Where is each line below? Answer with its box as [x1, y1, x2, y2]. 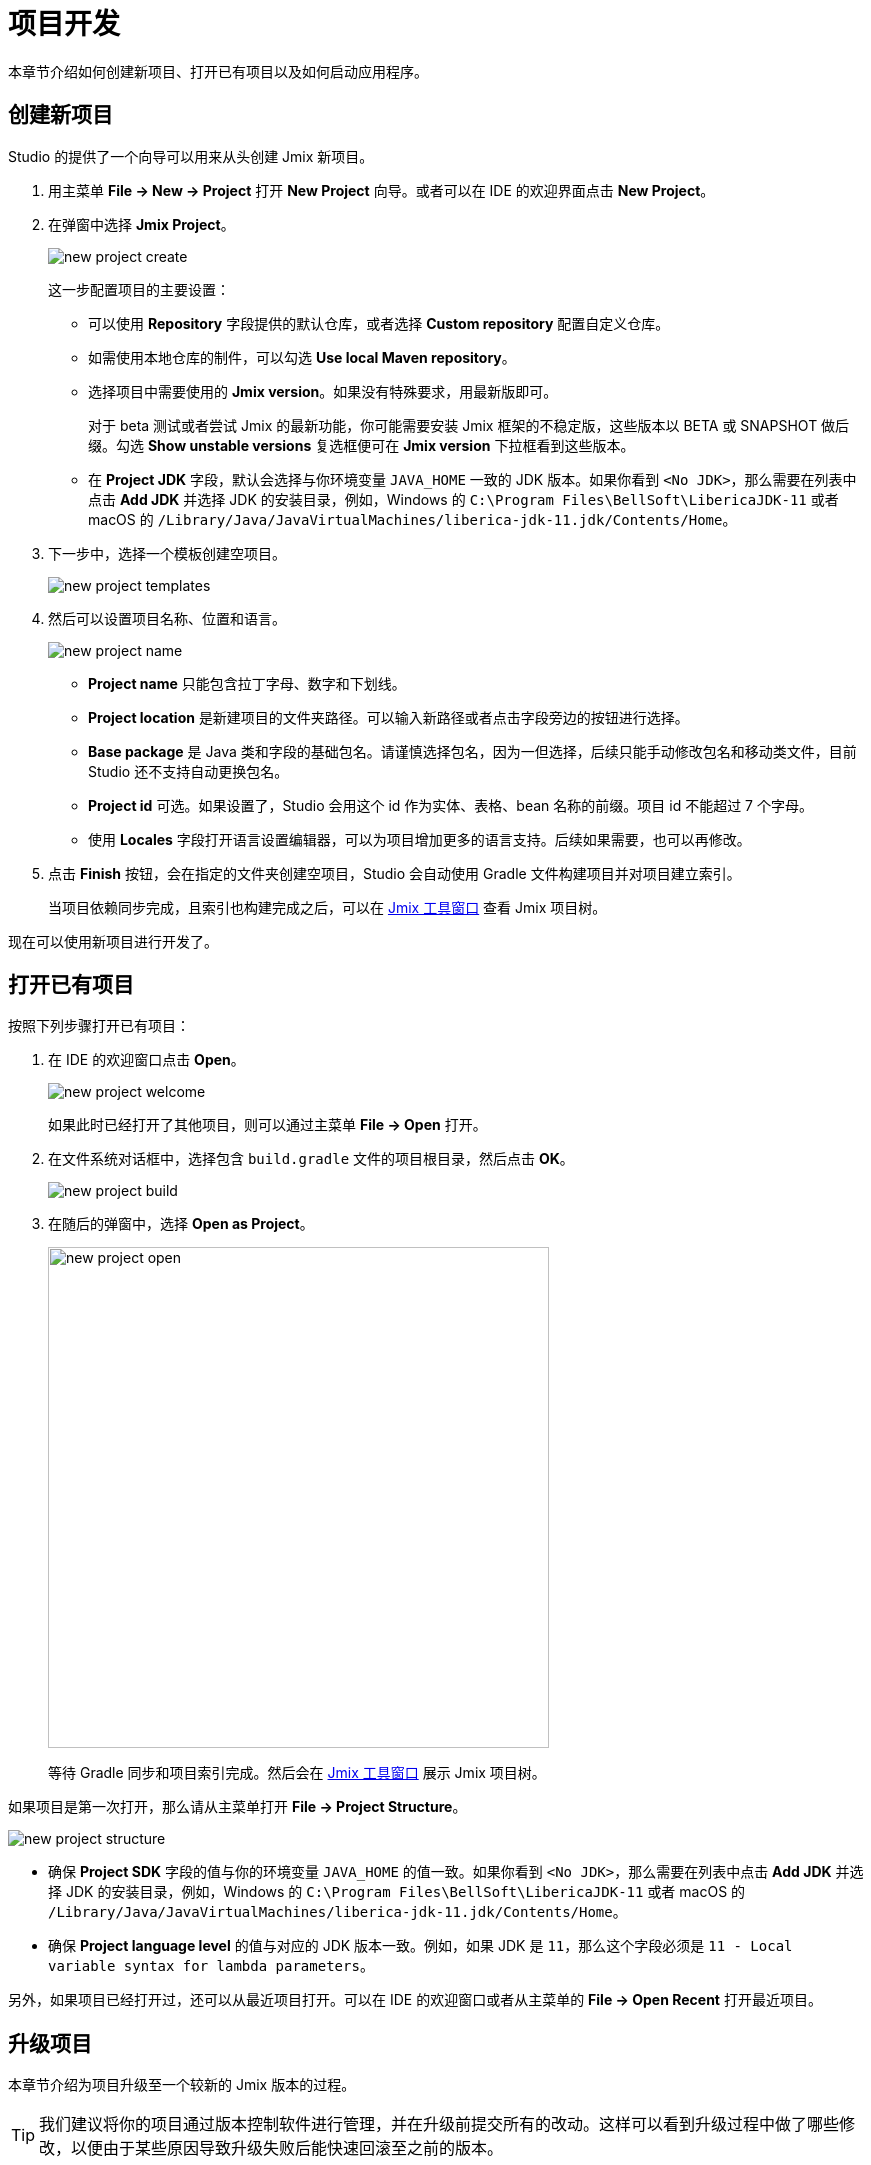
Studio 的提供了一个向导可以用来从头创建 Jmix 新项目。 [8, 147, 374, 165]
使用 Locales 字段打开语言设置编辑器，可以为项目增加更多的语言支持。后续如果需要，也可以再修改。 [88, 830, 751, 848]
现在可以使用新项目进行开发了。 [8, 932, 218, 950]
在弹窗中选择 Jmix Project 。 [48, 215, 235, 233]
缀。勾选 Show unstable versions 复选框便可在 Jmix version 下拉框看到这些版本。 [88, 436, 635, 454]
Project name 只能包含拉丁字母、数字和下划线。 [88, 674, 406, 692]
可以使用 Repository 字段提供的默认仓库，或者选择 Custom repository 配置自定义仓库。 [88, 314, 670, 332]
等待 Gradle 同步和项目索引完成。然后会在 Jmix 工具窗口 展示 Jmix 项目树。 [48, 1764, 546, 1782]
